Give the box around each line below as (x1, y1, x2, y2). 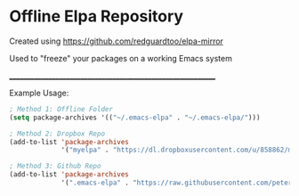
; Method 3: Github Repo (9, 162, 101, 171)
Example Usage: (9, 87, 69, 98)
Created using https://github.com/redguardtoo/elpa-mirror (9, 36, 224, 46)
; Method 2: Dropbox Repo (9, 129, 105, 138)
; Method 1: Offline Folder (9, 104, 114, 113)
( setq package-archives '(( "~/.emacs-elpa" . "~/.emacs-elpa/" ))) (9, 113, 261, 122)
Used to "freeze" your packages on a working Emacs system (9, 53, 233, 63)
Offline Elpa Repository (9, 6, 184, 27)
